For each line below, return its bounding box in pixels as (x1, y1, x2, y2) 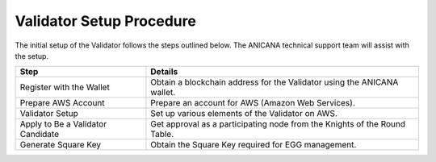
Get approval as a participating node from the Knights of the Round (150, 118, 406, 130)
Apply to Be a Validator (19, 118, 107, 130)
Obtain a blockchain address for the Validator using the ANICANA (150, 77, 399, 88)
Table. (150, 129, 174, 140)
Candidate (19, 129, 60, 140)
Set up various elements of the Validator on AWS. (150, 108, 338, 119)
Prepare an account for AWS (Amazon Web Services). (150, 98, 355, 109)
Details (150, 66, 178, 77)
